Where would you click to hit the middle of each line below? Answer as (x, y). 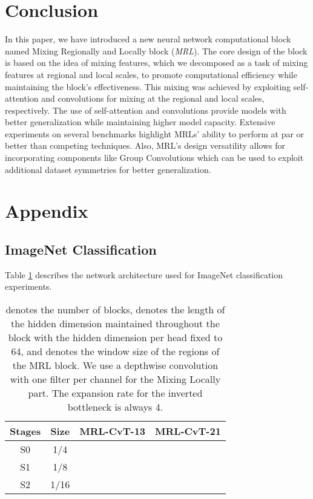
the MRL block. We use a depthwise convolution (115, 365)
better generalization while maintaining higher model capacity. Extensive (140, 122)
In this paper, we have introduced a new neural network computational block (148, 39)
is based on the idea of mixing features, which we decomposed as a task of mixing (156, 63)
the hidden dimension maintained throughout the (115, 324)
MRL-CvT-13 (113, 431)
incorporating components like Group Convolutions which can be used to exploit (154, 158)
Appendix (47, 211)
